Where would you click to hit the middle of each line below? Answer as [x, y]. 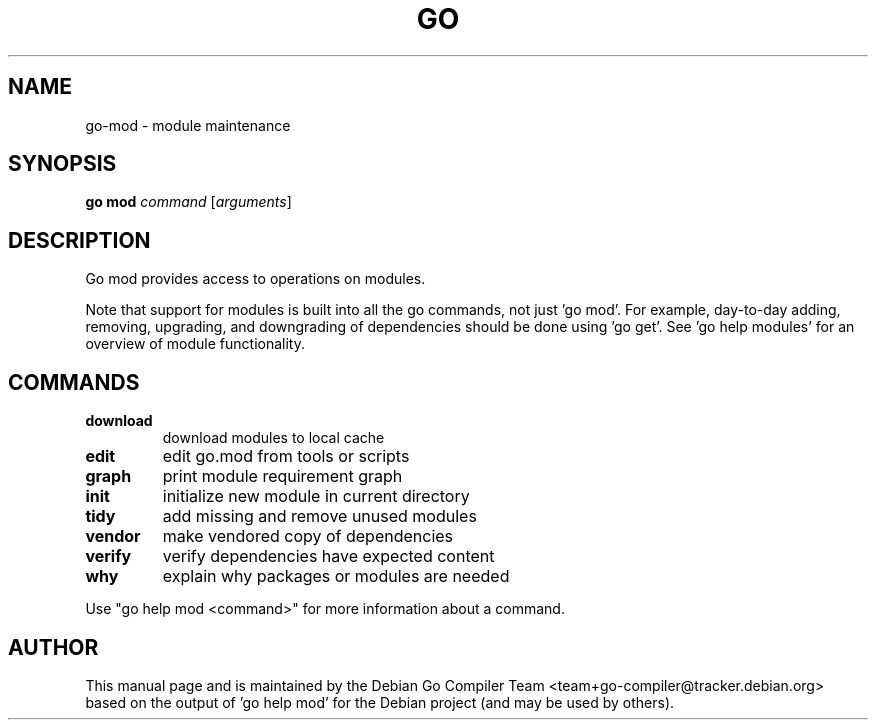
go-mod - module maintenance [188, 125]
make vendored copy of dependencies [308, 536]
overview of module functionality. [195, 344]
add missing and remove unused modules [319, 516]
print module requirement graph [282, 476]
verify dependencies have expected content [328, 556]
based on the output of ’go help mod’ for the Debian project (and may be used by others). [380, 702]
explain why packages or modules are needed [336, 576]
